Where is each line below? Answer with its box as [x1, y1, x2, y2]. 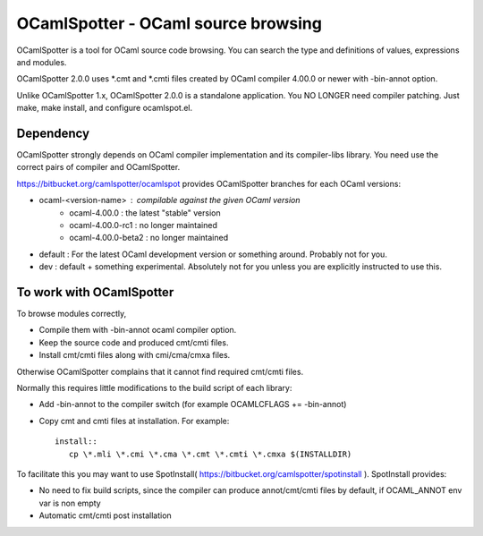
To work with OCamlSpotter [16, 285, 174, 300]
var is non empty [38, 498, 102, 508]
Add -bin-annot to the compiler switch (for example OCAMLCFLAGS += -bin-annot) [38, 399, 347, 410]
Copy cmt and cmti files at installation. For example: [38, 415, 230, 426]
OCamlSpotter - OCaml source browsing [16, 13, 322, 33]
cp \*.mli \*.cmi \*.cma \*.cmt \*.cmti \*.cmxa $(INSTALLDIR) [68, 448, 352, 459]
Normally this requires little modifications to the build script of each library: [16, 383, 292, 393]
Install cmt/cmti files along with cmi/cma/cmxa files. [38, 350, 231, 361]
